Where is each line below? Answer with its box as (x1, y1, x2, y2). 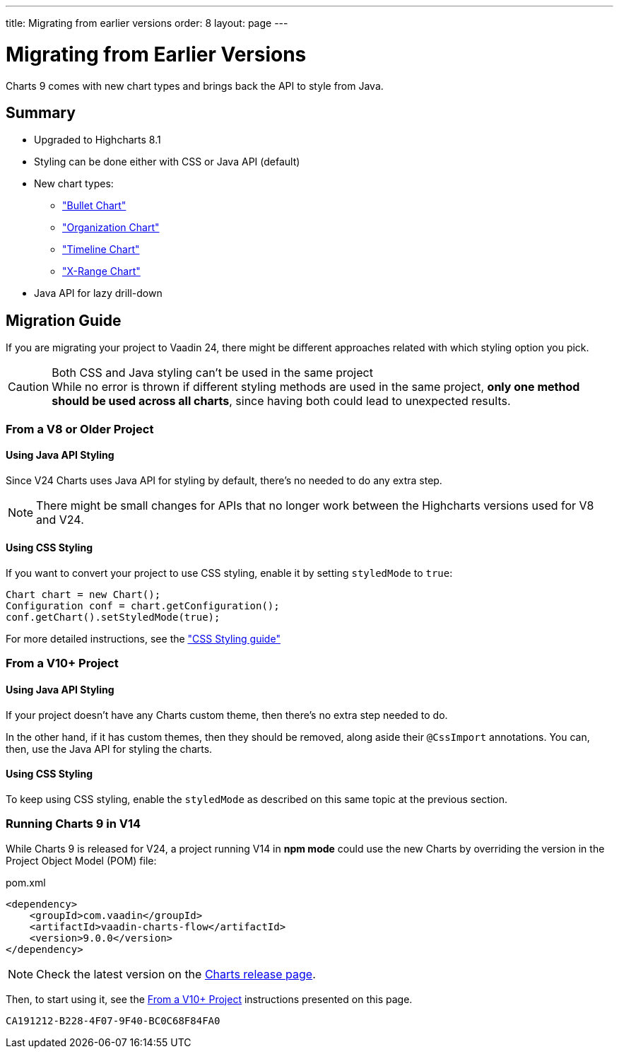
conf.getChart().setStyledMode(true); (6, 611, 220, 623)
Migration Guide (6, 311, 122, 329)
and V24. (36, 512, 84, 527)
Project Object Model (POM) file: (6, 854, 157, 867)
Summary (6, 103, 76, 122)
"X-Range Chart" (62, 265, 141, 278)
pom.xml (6, 876, 46, 889)
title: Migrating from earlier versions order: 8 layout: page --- (6, 17, 288, 29)
